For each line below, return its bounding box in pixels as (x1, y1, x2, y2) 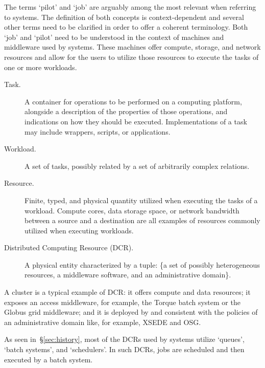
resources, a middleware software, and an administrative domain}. (25, 269, 231, 280)
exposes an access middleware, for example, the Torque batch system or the (4, 296, 240, 307)
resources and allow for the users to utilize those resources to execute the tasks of (4, 51, 259, 62)
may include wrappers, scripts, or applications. (25, 126, 171, 137)
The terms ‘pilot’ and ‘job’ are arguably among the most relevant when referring (4, 2, 256, 12)
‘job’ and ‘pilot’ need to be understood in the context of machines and (4, 31, 224, 42)
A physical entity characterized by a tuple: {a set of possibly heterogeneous (25, 259, 260, 270)
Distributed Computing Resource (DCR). (4, 242, 134, 253)
